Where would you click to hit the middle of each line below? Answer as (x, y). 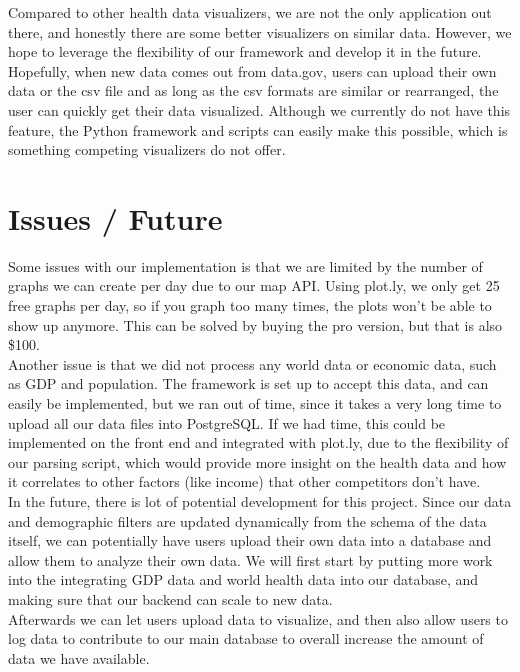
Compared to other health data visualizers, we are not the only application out (250, 12)
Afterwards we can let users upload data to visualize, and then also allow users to (258, 618)
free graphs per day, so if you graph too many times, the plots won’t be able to (250, 305)
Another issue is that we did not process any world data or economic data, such (252, 363)
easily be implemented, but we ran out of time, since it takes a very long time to (255, 403)
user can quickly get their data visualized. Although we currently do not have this (259, 109)
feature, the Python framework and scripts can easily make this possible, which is (258, 129)
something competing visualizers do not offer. (147, 149)
